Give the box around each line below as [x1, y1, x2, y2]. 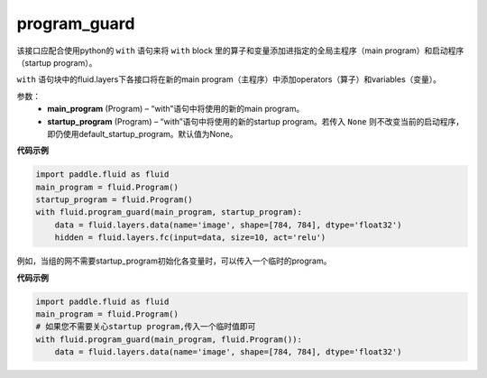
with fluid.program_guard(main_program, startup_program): [35, 207, 302, 217]
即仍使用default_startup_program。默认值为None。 [47, 128, 238, 139]
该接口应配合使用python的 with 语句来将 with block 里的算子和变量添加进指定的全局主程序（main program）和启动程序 [16, 45, 464, 56]
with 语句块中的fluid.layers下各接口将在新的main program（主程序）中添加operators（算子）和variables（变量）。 [16, 74, 442, 85]
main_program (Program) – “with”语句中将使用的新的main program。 [47, 104, 305, 115]
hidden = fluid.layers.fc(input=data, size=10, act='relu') [54, 233, 326, 243]
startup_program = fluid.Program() [35, 195, 193, 205]
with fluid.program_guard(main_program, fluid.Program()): [35, 334, 302, 345]
